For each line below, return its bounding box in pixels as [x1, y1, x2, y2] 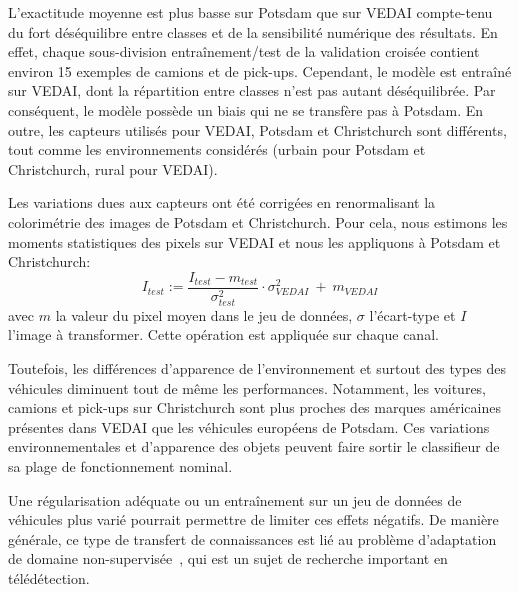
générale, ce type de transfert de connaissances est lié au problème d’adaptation [8, 528, 497, 549]
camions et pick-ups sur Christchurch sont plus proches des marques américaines [8, 397, 501, 418]
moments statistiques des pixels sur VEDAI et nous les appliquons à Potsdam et [8, 231, 501, 252]
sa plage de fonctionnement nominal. [8, 456, 233, 477]
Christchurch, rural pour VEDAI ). [8, 158, 218, 179]
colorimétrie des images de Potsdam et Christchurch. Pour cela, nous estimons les [8, 211, 508, 232]
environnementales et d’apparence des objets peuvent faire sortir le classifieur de [8, 436, 500, 457]
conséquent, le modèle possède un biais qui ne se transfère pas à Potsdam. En [8, 99, 484, 120]
